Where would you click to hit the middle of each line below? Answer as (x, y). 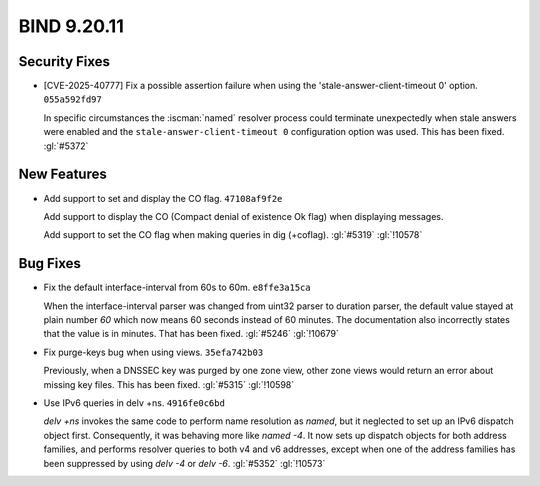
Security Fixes (64, 61)
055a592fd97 (72, 99)
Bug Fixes (50, 263)
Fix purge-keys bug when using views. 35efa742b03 (153, 352)
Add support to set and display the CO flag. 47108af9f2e (163, 198)
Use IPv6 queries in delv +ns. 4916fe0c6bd (134, 402)
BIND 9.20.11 (71, 26)
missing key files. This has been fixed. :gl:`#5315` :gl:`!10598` (169, 384)
